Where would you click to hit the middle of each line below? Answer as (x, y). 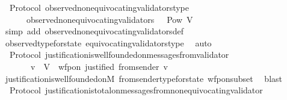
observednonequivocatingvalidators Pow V (110, 19)
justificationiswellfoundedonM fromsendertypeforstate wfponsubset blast (144, 78)
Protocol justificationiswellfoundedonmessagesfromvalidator (119, 55)
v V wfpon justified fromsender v (99, 66)
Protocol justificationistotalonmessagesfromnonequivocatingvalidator (136, 90)
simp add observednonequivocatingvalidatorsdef (94, 31)
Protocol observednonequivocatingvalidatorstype (99, 7)
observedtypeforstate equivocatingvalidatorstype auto (108, 42)
